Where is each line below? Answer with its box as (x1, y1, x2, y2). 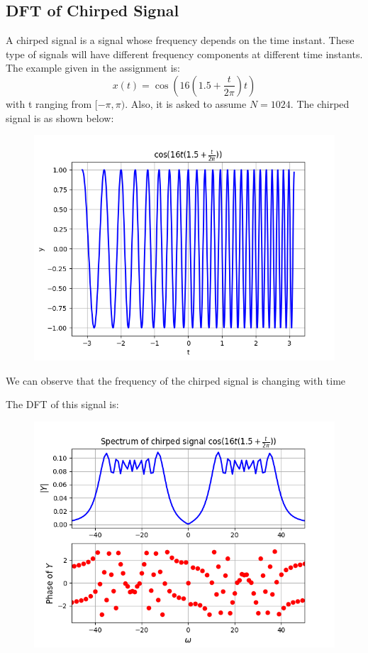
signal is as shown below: (6, 110, 114, 125)
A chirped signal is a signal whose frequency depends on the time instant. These (6, 33, 355, 48)
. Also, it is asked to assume (125, 96, 247, 111)
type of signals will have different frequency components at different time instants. (6, 46, 363, 61)
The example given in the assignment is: (6, 60, 180, 75)
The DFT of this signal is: (6, 397, 119, 412)
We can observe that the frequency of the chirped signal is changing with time (6, 373, 346, 388)
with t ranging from (6, 96, 92, 111)
